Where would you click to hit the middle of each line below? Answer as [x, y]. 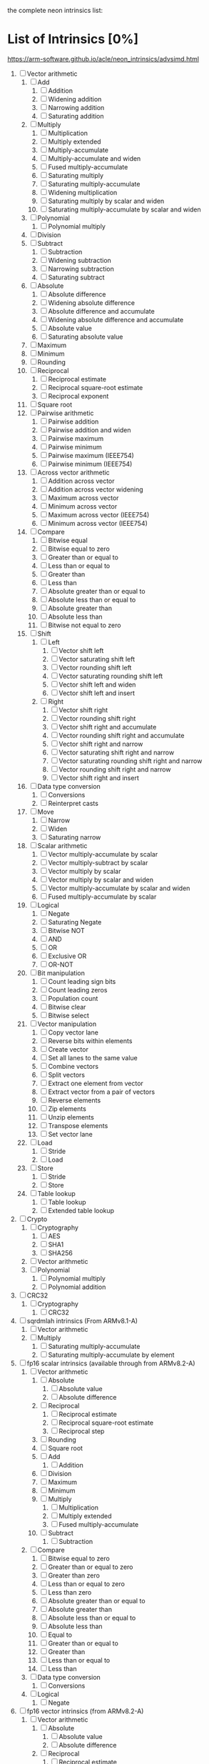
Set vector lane [70, 1134]
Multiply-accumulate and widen [95, 158]
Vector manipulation [67, 1024]
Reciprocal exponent [78, 396]
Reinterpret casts [73, 803]
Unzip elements [71, 1117]
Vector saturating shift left [97, 659]
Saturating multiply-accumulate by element [111, 1355]
